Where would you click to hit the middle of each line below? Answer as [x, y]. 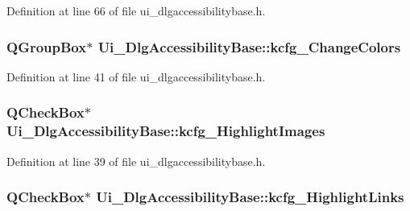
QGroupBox [47, 46]
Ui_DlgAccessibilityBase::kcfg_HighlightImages [166, 131]
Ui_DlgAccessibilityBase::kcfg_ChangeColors [249, 46]
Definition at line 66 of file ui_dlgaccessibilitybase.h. [136, 10]
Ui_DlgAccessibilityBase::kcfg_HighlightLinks [250, 197]
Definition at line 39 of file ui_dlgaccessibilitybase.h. [136, 161]
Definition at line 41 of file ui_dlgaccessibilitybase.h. [136, 76]
